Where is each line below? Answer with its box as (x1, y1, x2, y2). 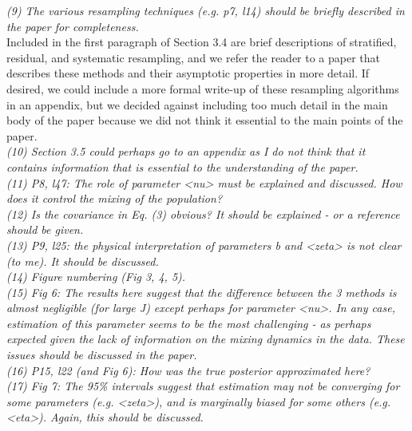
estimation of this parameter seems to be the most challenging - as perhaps (6, 314, 371, 331)
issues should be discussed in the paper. (6, 346, 197, 363)
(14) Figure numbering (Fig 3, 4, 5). (6, 268, 186, 285)
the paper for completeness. (6, 18, 139, 34)
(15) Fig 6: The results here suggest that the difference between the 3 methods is (6, 283, 397, 300)
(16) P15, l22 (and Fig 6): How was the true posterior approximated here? (6, 362, 370, 378)
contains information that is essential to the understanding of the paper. (6, 158, 359, 175)
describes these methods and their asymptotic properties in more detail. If (6, 65, 370, 81)
